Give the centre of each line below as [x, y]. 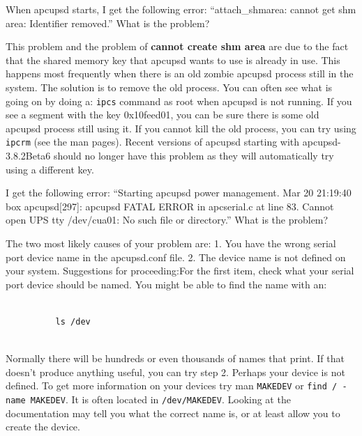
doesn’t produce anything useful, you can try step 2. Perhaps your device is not [175, 372]
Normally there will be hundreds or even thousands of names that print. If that [175, 358]
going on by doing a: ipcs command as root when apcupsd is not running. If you [179, 101]
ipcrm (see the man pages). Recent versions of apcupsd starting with [153, 142]
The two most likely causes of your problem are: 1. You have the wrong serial [171, 243]
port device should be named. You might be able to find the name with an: [166, 284]
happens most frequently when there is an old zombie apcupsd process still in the [180, 73]
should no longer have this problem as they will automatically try [194, 156]
